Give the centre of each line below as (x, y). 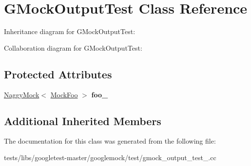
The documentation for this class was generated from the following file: (110, 141)
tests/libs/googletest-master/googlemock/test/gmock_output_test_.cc (110, 157)
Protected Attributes (58, 74)
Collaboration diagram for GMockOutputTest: (73, 47)
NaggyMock (22, 94)
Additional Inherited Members (83, 120)
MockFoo (64, 94)
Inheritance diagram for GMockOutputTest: (70, 31)
